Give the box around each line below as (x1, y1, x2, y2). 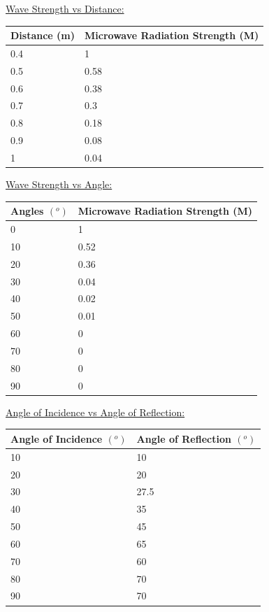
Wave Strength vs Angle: (6, 177, 112, 192)
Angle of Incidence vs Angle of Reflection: (6, 404, 185, 419)
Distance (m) (10, 28, 75, 43)
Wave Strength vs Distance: (6, 1, 124, 15)
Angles (10, 204, 44, 218)
